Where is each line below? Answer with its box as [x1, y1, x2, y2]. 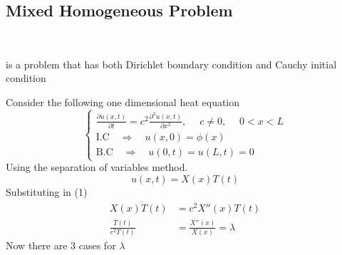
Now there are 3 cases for [6, 238, 116, 253]
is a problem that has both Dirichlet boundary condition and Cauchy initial [6, 56, 337, 71]
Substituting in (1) [6, 184, 88, 199]
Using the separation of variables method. [6, 160, 188, 175]
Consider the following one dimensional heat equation [6, 94, 240, 109]
